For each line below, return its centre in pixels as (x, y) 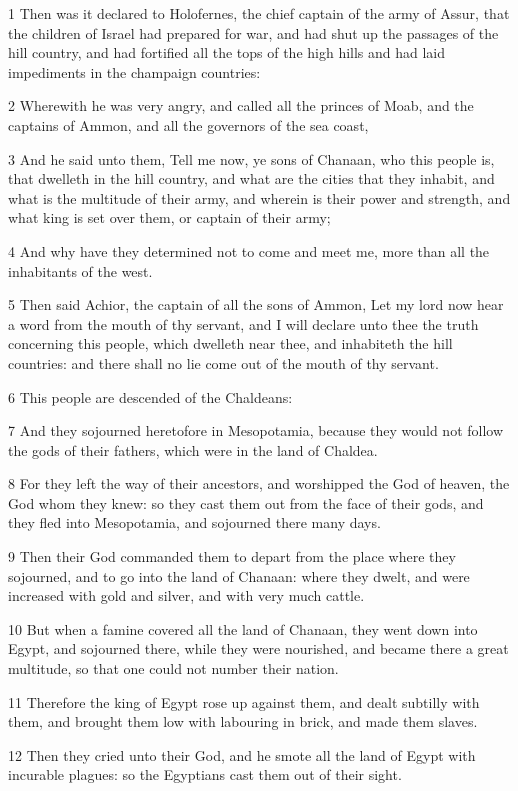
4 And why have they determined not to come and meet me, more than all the (249, 250)
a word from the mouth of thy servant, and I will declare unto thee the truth (243, 323)
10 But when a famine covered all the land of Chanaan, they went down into (243, 628)
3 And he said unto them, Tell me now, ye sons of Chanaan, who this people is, (251, 158)
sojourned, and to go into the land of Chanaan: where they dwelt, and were (239, 575)
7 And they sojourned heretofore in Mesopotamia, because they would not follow (256, 430)
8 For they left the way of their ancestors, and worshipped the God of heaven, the (259, 483)
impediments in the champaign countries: (134, 71)
